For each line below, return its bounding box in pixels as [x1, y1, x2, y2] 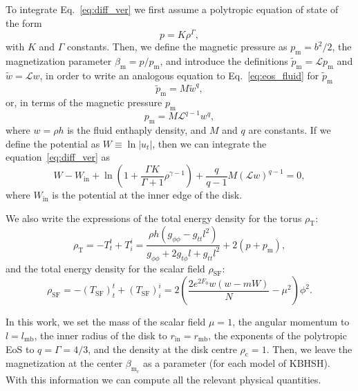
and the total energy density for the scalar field [6, 261, 205, 275]
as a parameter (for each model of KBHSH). [143, 356, 330, 370]
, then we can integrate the [152, 136, 267, 150]
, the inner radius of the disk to [34, 328, 167, 342]
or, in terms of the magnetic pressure [6, 95, 162, 110]
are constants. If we [248, 123, 331, 137]
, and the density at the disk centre [88, 341, 237, 356]
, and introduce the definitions [160, 54, 288, 68]
